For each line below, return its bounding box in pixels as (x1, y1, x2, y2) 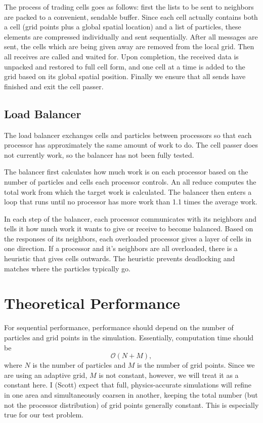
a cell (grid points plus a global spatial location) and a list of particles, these (4, 21, 241, 32)
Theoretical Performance (4, 293, 181, 313)
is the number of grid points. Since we (137, 360, 255, 370)
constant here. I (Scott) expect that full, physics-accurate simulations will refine (4, 379, 251, 390)
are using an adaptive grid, (4, 369, 87, 380)
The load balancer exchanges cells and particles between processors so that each (4, 129, 252, 140)
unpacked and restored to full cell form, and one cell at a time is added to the (4, 61, 245, 72)
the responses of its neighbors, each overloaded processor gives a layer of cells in (4, 233, 251, 243)
